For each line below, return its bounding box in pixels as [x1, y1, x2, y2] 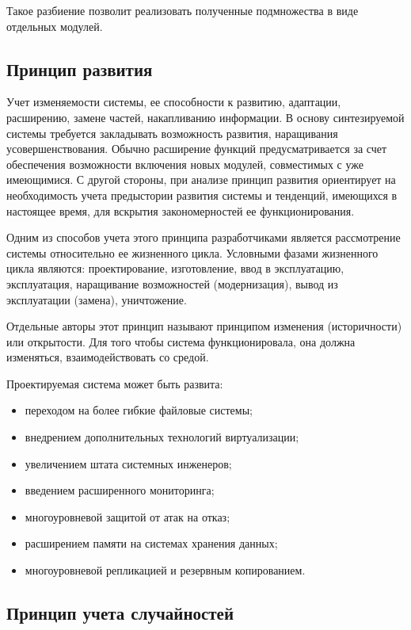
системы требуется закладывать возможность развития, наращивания [6, 124, 338, 141]
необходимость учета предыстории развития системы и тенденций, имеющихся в [6, 186, 398, 203]
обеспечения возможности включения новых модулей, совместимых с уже [6, 155, 363, 172]
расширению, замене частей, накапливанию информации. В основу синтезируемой [6, 109, 405, 125]
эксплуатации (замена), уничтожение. [6, 291, 187, 307]
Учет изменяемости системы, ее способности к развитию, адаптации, [6, 94, 341, 110]
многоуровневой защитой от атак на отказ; [25, 508, 230, 525]
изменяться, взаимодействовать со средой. [6, 349, 209, 365]
